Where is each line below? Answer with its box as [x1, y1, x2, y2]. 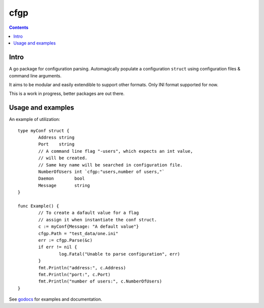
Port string [38, 142, 75, 147]
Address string [38, 135, 75, 141]
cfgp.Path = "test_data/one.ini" [38, 231, 118, 236]
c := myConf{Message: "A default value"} [38, 224, 139, 230]
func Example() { [18, 203, 59, 209]
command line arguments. [9, 72, 62, 78]
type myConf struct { [18, 128, 69, 133]
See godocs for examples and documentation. [9, 296, 102, 302]
